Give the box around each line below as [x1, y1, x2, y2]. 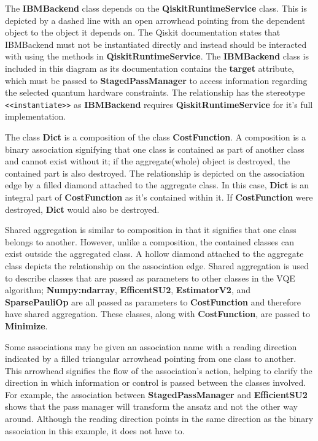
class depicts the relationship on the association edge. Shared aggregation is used [5, 259, 309, 272]
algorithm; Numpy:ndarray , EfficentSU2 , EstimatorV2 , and [5, 283, 250, 296]
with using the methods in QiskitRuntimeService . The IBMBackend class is [5, 50, 309, 63]
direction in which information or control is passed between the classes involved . [5, 376, 306, 389]
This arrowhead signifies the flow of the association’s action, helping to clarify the [5, 364, 312, 377]
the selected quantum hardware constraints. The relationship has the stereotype [5, 86, 305, 99]
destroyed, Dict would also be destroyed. [5, 202, 160, 215]
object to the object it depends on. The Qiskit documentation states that [5, 26, 281, 39]
